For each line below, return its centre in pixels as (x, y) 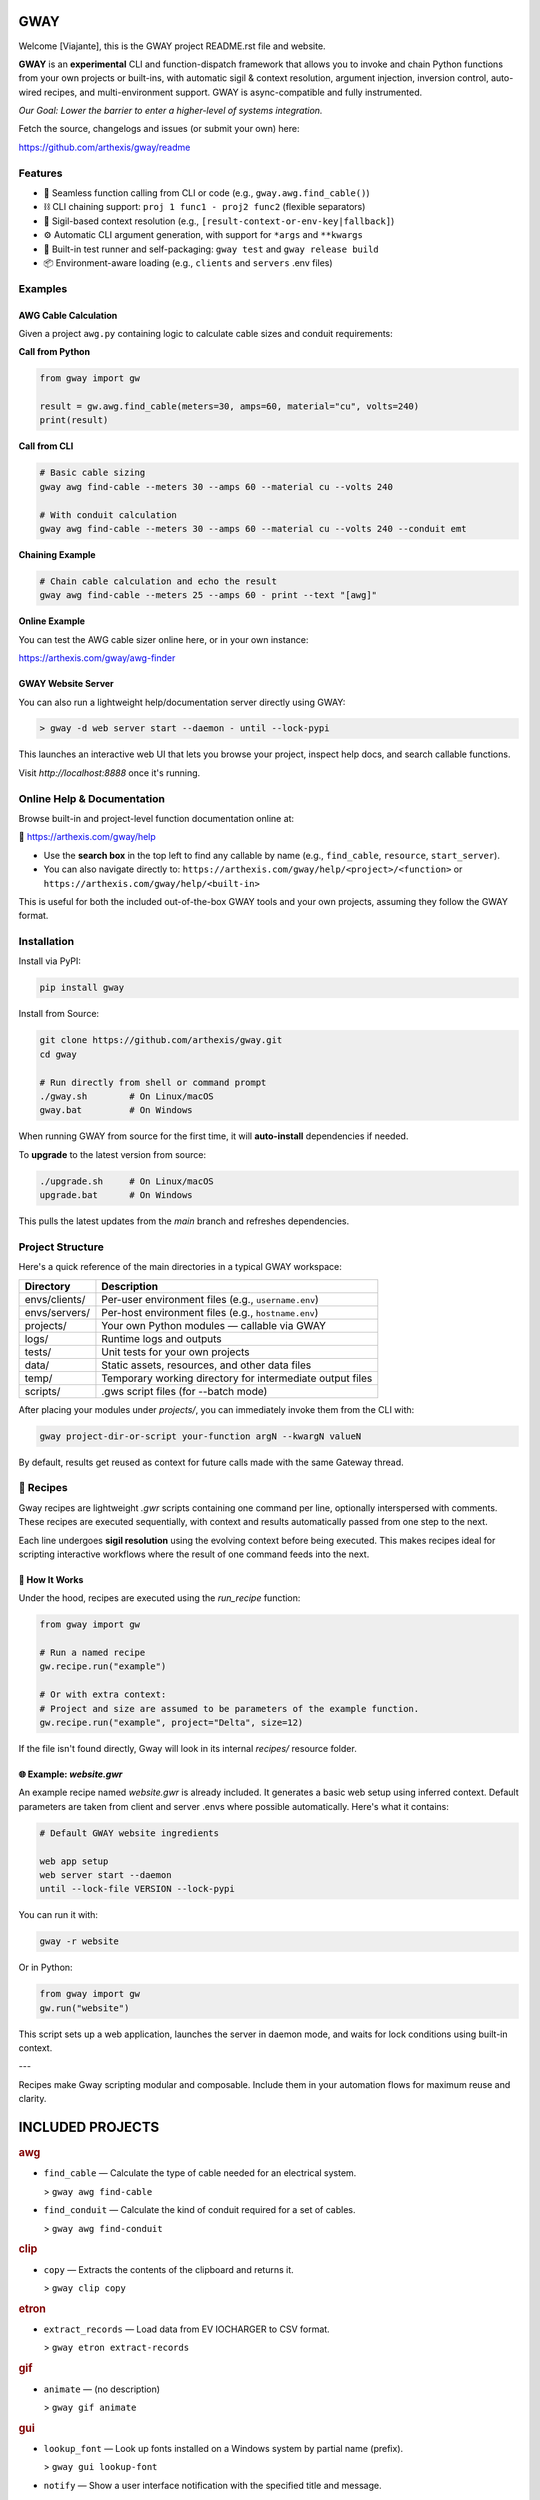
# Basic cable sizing (92, 473)
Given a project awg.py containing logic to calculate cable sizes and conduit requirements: (206, 333)
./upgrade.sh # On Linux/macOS (126, 1181)
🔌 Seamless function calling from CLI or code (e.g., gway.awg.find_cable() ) (206, 193)
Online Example (51, 621)
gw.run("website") (84, 2008)
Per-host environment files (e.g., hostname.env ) (210, 1312)
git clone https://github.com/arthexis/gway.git (161, 1040)
